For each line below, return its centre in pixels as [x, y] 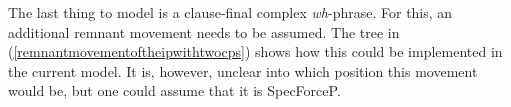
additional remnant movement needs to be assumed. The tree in [204, 31]
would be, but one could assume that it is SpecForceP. [174, 90]
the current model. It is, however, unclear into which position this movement [243, 70]
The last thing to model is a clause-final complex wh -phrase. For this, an [230, 12]
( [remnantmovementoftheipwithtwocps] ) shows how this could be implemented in [255, 51]
